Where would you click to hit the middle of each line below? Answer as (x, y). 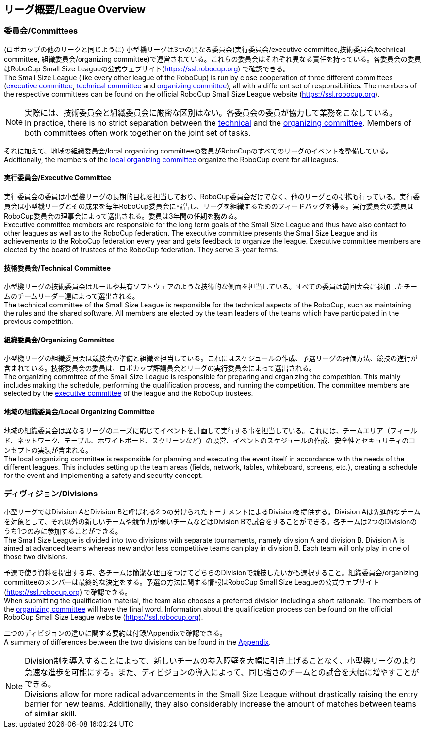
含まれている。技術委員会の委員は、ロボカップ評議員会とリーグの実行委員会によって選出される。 (160, 368)
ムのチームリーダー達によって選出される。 (72, 296)
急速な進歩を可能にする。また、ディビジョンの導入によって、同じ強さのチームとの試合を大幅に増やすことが (222, 672)
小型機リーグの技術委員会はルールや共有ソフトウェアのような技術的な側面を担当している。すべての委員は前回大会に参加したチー (211, 287)
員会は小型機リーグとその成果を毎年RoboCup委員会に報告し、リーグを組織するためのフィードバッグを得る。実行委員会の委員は (209, 206)
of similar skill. (51, 714)
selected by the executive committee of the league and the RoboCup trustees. (129, 393)
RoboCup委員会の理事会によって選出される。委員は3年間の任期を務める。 (123, 216)
